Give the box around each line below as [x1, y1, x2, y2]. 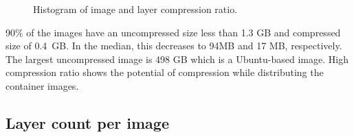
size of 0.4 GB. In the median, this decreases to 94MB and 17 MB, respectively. [5, 38, 342, 53]
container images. [5, 78, 79, 92]
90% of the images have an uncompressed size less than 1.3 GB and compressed [5, 25, 341, 39]
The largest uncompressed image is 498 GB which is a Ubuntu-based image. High [5, 51, 349, 66]
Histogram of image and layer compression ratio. [33, 2, 238, 16]
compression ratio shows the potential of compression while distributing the [5, 65, 324, 79]
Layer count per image [5, 112, 169, 133]
